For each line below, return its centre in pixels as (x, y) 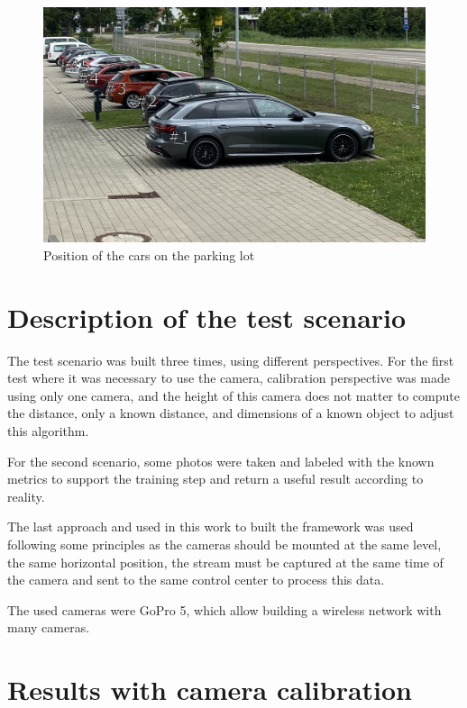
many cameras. (49, 627)
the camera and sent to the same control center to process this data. (196, 580)
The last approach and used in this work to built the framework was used (211, 526)
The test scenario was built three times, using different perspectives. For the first (231, 360)
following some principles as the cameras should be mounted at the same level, (224, 544)
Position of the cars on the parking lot (149, 254)
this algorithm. (48, 430)
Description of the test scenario (207, 317)
